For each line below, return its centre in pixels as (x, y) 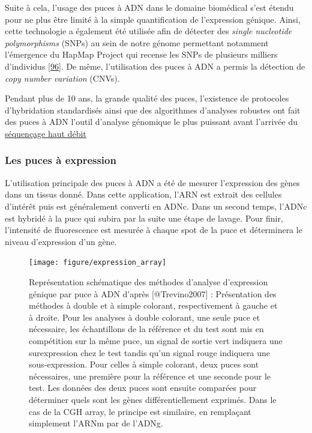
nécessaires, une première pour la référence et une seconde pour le (150, 376)
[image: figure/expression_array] (98, 263)
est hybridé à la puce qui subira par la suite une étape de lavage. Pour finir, (144, 218)
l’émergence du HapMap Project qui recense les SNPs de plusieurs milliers (141, 54)
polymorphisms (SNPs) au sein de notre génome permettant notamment (137, 42)
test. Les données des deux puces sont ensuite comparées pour (143, 388)
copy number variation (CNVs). (62, 78)
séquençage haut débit (46, 133)
